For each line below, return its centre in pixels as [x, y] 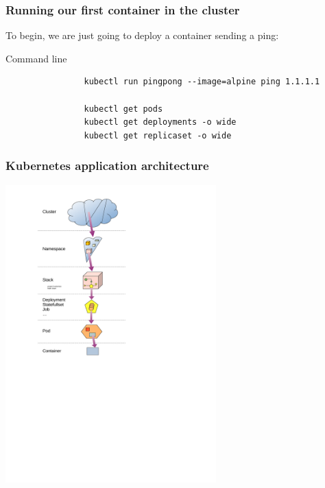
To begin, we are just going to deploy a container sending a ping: [142, 35]
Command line [36, 58]
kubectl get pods [123, 109]
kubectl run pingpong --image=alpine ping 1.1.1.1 [202, 82]
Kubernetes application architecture [107, 166]
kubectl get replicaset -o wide [158, 135]
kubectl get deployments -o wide [160, 122]
